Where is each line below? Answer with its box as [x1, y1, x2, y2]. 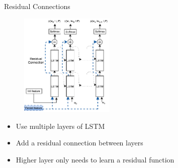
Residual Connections [4, 1, 70, 11]
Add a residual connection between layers [16, 137, 143, 148]
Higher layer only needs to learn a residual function [16, 154, 174, 164]
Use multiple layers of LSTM [16, 120, 105, 131]
